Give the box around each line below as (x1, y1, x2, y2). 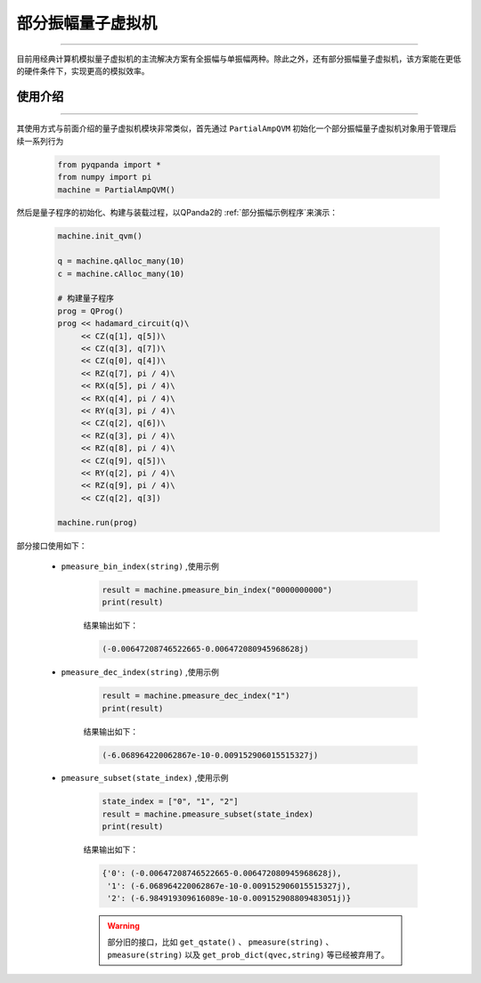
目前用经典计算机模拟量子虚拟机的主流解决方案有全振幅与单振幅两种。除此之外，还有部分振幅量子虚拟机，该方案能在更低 (16, 53, 461, 64)
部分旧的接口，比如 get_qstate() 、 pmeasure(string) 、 (107, 937, 334, 947)
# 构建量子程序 (57, 294, 115, 304)
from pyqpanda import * (57, 159, 162, 169)
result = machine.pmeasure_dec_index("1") (102, 691, 290, 701)
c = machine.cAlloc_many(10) (57, 268, 185, 279)
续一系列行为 (16, 135, 64, 146)
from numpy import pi (57, 172, 152, 183)
